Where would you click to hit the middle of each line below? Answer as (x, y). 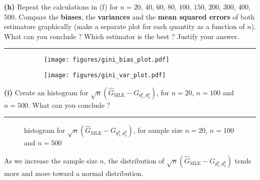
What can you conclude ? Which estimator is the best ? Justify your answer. (122, 36)
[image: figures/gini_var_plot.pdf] (105, 75)
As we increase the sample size (51, 160)
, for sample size (158, 130)
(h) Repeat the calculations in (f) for (61, 7)
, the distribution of (134, 160)
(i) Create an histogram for (46, 92)
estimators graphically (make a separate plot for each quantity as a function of (124, 26)
